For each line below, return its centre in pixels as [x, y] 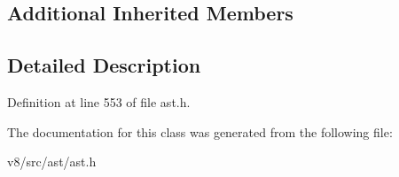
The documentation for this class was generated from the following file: [200, 131]
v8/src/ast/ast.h [52, 162]
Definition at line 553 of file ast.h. [99, 101]
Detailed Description [104, 65]
